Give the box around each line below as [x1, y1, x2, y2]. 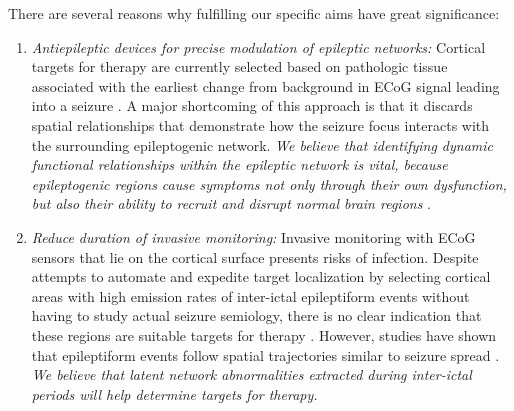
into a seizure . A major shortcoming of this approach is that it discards [31, 95, 473, 116]
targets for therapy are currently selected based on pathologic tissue [31, 56, 448, 77]
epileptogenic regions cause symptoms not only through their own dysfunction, [31, 173, 507, 194]
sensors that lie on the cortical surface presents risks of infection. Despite [31, 246, 479, 267]
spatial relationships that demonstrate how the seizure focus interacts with [31, 114, 490, 135]
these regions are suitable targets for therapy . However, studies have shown [31, 324, 497, 345]
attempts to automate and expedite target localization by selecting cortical [31, 266, 491, 287]
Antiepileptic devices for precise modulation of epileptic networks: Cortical [31, 36, 486, 57]
